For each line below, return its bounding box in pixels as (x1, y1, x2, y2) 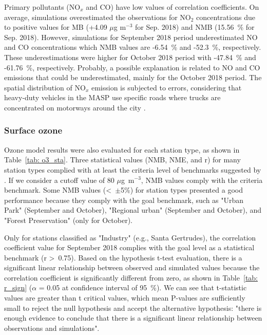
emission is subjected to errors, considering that (91, 82, 242, 92)
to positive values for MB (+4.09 (4, 22, 107, 32)
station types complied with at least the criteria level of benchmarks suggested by (4, 164, 261, 175)
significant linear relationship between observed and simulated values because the (4, 262, 260, 273)
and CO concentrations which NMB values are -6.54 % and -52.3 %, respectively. (4, 42, 261, 52)
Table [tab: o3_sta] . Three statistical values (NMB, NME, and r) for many (4, 154, 241, 165)
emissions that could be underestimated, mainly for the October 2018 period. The (4, 72, 262, 83)
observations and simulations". (4, 322, 100, 333)
